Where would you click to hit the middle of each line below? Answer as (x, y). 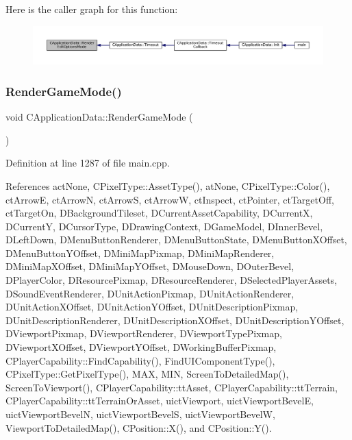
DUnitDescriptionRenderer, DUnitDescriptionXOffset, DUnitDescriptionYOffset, (175, 320)
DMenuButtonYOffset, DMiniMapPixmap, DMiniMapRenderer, (140, 253)
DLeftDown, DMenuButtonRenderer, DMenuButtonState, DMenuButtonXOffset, (176, 240)
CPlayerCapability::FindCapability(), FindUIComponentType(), (140, 360)
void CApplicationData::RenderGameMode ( (99, 117)
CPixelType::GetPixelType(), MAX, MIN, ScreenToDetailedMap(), (147, 374)
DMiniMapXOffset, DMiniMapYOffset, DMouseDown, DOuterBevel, (150, 266)
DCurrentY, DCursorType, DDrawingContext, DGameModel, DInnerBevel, (164, 226)
